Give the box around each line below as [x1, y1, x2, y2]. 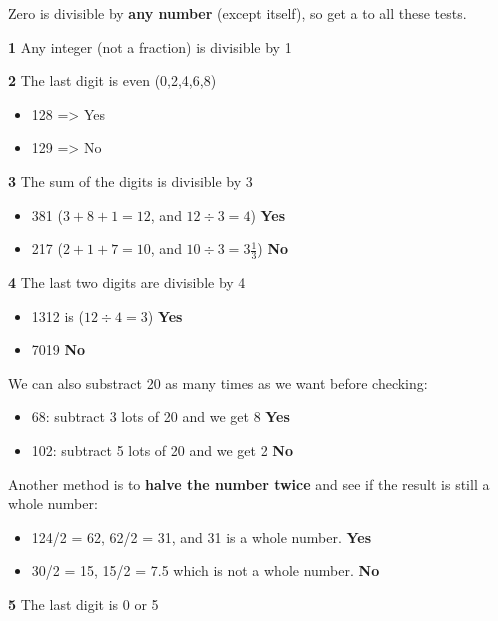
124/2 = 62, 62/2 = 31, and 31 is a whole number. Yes [31, 526, 372, 547]
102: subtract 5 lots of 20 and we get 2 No [31, 439, 293, 460]
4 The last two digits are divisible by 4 [8, 271, 246, 292]
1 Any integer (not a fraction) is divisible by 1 [8, 36, 292, 57]
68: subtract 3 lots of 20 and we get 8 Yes [31, 406, 290, 427]
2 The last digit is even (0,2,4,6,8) [8, 70, 217, 91]
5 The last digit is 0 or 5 [8, 593, 159, 614]
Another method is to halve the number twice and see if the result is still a [8, 473, 490, 494]
